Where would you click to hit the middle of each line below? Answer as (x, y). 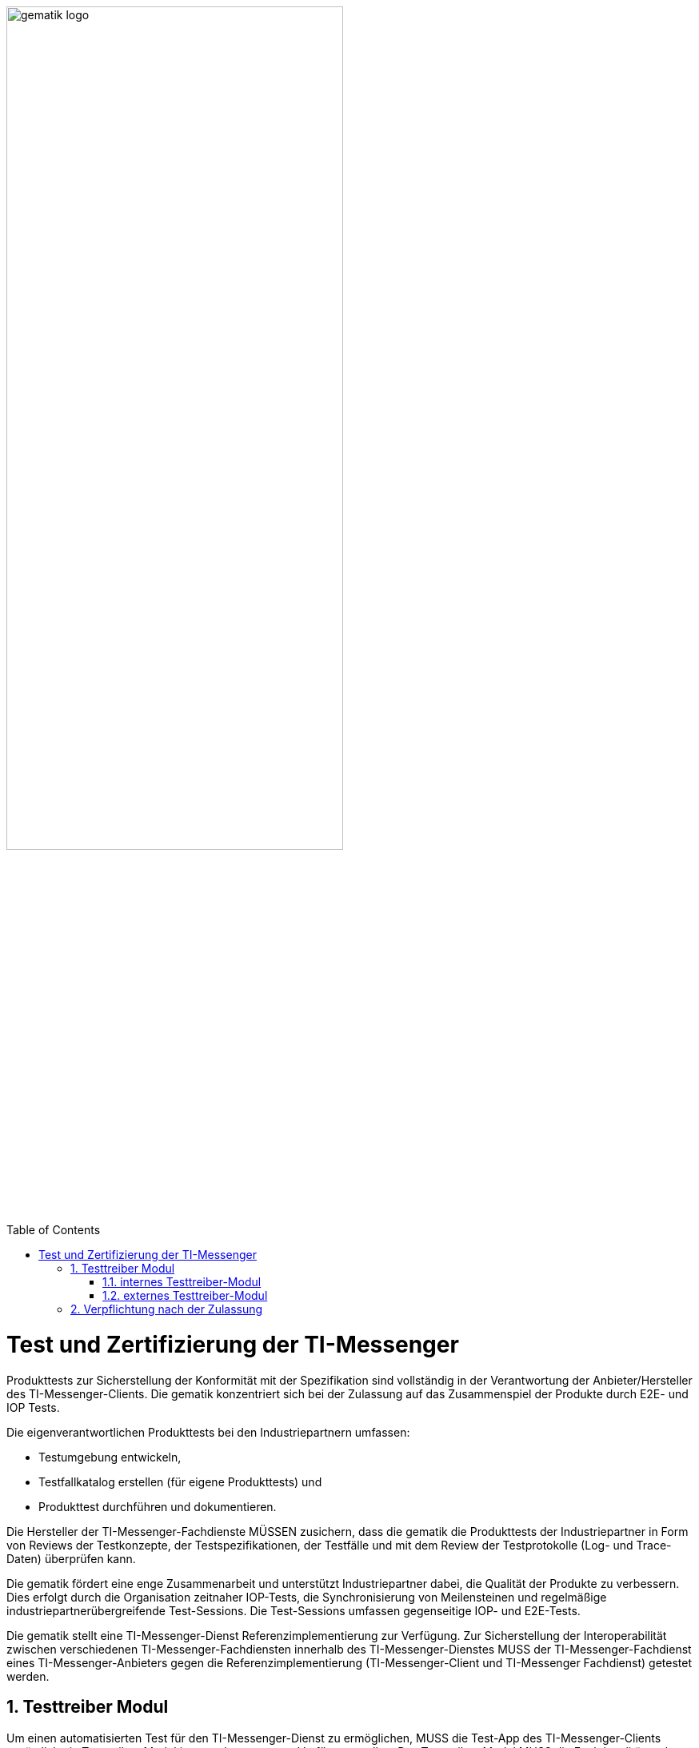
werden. (28, 1676)
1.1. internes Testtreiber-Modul (182, 1282)
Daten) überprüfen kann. (71, 1558)
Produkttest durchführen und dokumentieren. (158, 1506)
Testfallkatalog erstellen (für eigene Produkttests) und (180, 1481)
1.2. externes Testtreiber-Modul (185, 1296)
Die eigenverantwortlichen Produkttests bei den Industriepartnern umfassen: (208, 1432)
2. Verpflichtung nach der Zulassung (167, 1309)
